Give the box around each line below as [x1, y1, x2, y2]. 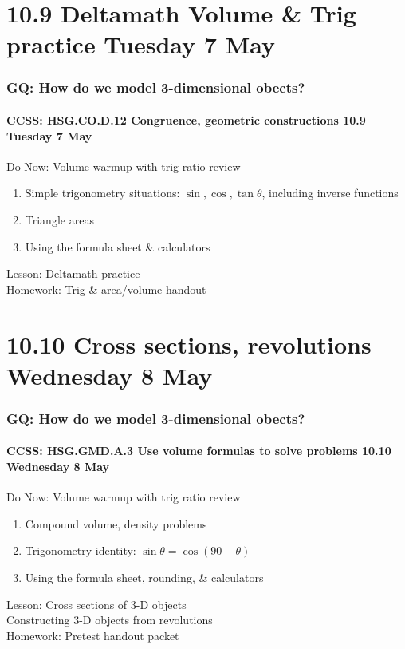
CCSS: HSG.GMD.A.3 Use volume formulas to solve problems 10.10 [6, 442, 391, 459]
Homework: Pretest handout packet [6, 627, 179, 643]
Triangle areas [25, 211, 94, 228]
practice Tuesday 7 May [6, 28, 275, 61]
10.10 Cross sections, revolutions [6, 327, 372, 360]
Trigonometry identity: [25, 542, 136, 559]
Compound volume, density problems [25, 515, 207, 532]
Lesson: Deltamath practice [6, 265, 140, 282]
